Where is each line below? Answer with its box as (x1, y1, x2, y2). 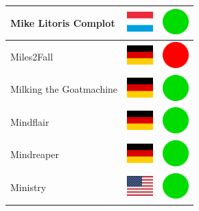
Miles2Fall (10, 49, 54, 63)
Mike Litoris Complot (10, 15, 115, 30)
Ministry (10, 180, 47, 195)
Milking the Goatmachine (10, 82, 118, 96)
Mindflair (10, 114, 49, 129)
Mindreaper (10, 147, 59, 162)
